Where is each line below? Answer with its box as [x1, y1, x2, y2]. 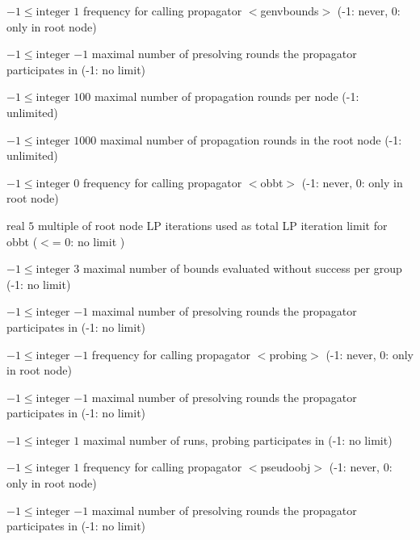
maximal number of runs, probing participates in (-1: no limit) [82, 431, 393, 448]
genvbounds [260, 2, 319, 19]
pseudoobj [260, 458, 311, 475]
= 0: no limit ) [52, 232, 125, 249]
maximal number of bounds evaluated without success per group [82, 260, 402, 277]
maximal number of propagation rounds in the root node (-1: [99, 131, 402, 148]
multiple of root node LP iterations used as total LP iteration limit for [37, 216, 388, 233]
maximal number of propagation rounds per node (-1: [94, 88, 359, 105]
